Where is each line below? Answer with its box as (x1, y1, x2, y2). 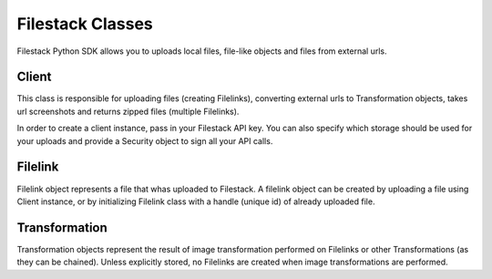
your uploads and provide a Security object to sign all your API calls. (16, 135, 273, 146)
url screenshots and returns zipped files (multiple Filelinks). (16, 106, 240, 117)
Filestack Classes (16, 14, 154, 34)
